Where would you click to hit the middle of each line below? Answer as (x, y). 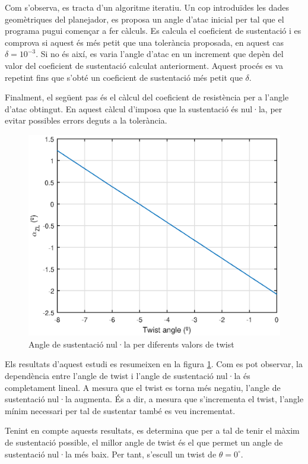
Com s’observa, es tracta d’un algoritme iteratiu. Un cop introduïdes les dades (147, 7)
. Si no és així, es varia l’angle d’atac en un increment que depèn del (160, 54)
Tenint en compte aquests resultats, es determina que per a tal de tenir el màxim (152, 430)
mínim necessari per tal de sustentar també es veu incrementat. (120, 410)
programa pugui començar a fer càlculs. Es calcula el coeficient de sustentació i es (153, 31)
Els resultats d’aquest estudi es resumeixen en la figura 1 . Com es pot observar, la (154, 364)
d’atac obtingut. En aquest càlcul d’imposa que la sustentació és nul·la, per (144, 108)
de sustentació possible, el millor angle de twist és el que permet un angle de (144, 442)
